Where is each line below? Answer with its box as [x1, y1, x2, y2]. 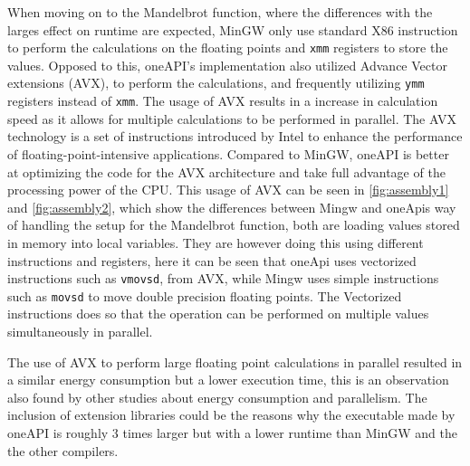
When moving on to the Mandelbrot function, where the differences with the [7, 3, 433, 21]
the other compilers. [7, 441, 119, 460]
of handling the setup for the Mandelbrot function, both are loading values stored [7, 215, 460, 234]
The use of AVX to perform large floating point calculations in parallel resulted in [7, 352, 463, 371]
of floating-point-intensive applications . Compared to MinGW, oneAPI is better [7, 144, 449, 163]
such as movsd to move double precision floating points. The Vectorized [7, 286, 402, 305]
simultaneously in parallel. [7, 322, 153, 340]
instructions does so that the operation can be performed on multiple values [7, 304, 429, 323]
